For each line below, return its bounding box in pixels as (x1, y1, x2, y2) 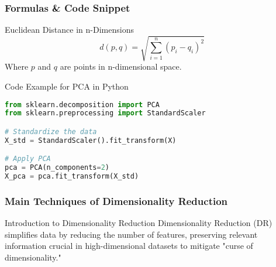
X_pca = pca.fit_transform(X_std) (5, 172, 139, 181)
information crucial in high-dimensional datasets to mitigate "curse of (5, 239, 253, 252)
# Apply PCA (5, 155, 51, 163)
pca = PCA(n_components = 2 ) (5, 163, 110, 172)
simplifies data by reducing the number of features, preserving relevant (5, 228, 258, 240)
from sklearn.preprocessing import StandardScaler (5, 109, 206, 118)
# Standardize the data (5, 127, 97, 136)
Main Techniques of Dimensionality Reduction (5, 193, 228, 208)
